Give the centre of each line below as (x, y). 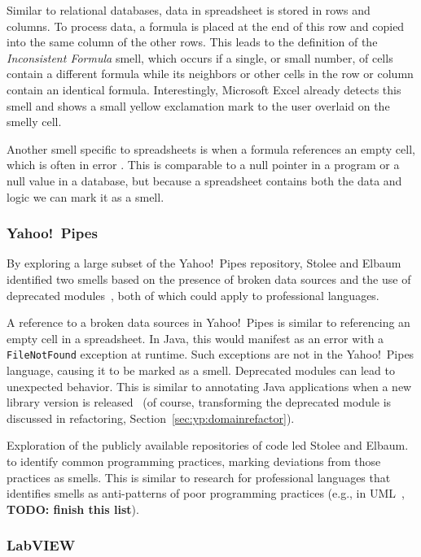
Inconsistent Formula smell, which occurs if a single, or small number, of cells (200, 57)
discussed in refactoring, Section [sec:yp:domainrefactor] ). (151, 418)
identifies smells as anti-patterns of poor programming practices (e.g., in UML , (206, 493)
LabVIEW (41, 545)
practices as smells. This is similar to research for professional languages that (199, 477)
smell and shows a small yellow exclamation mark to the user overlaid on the (198, 105)
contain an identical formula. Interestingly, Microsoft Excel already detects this (204, 89)
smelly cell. (34, 122)
